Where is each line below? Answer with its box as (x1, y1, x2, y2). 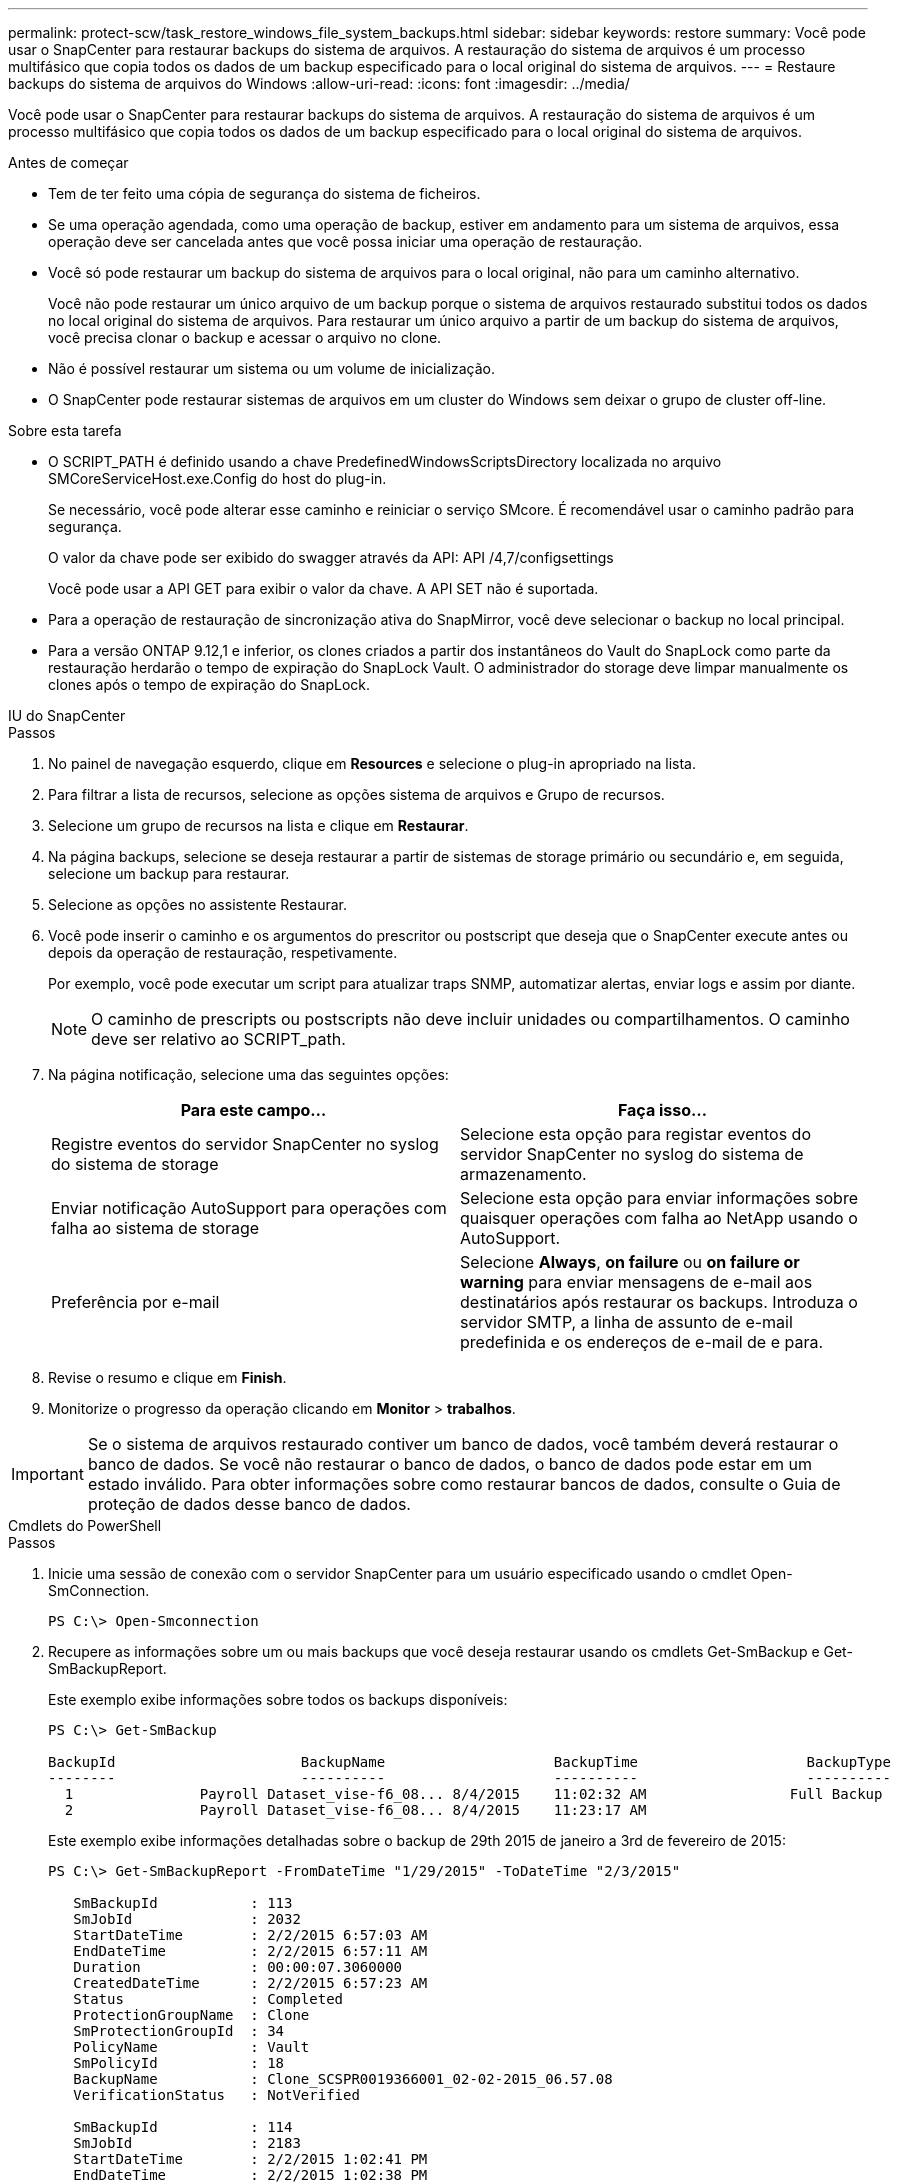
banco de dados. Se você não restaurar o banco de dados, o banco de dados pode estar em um (87, 1454, 813, 1474)
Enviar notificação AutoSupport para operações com (51, 1198, 447, 1218)
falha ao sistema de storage (51, 1218, 260, 1238)
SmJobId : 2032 (73, 1911, 301, 1927)
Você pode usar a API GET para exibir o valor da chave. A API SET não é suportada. (48, 580, 599, 597)
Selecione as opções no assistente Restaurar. (48, 896, 348, 913)
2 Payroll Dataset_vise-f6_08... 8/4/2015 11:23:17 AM (64, 1802, 647, 1818)
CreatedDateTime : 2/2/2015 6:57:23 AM (73, 1975, 428, 1991)
